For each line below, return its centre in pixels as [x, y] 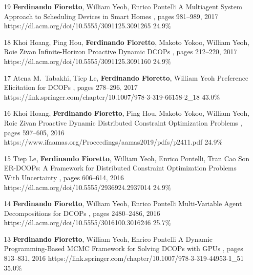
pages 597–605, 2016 [34, 132]
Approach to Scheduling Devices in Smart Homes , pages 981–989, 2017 [111, 16]
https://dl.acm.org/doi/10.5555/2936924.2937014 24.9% [87, 187]
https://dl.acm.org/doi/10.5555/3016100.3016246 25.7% [87, 222]
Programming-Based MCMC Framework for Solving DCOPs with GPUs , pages [124, 248]
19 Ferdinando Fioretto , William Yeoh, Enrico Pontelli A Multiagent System [123, 6]
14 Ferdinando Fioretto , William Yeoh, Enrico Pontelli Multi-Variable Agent [123, 203]
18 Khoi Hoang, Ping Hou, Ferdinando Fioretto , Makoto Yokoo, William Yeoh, [127, 42]
